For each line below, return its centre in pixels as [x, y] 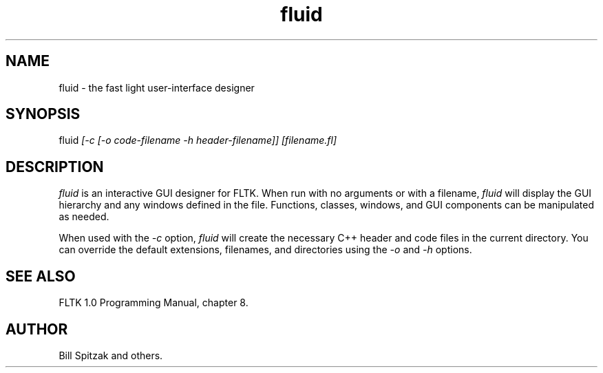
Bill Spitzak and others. [111, 355]
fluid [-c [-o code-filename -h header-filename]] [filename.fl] [198, 140]
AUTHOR [37, 329]
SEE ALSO [41, 276]
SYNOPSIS [43, 114]
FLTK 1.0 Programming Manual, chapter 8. [154, 303]
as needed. [84, 217]
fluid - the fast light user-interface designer [157, 87]
